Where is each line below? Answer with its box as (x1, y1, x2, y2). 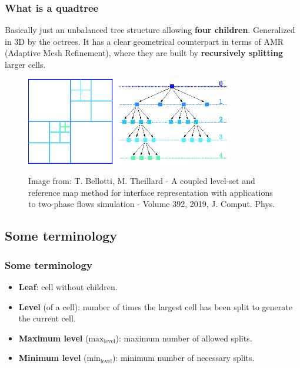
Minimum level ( (18, 351, 87, 364)
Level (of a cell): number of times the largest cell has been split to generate (18, 300, 292, 313)
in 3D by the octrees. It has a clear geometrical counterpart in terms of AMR (5, 35, 284, 47)
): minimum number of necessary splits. (112, 351, 255, 364)
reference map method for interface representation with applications (28, 186, 273, 198)
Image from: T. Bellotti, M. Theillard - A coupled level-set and (28, 175, 255, 187)
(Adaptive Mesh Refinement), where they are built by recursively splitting (5, 47, 284, 59)
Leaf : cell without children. (18, 281, 118, 293)
